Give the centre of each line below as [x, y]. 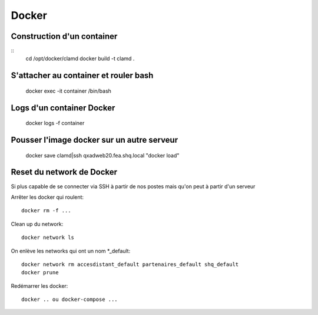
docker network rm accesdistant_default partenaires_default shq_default [130, 264]
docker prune [40, 273]
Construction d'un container [64, 36]
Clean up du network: [37, 224]
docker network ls [48, 238]
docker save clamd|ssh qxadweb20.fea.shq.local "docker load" [102, 155]
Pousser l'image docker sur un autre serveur [95, 140]
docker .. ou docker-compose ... [69, 300]
